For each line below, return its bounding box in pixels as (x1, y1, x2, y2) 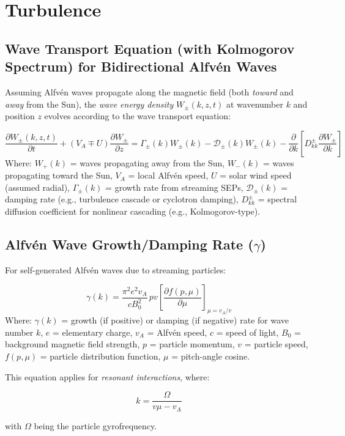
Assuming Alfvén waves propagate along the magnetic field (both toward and (5, 85, 294, 98)
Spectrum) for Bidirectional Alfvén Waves (5, 57, 277, 76)
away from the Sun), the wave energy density (5, 97, 174, 110)
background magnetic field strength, (5, 338, 140, 350)
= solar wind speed (220, 169, 292, 182)
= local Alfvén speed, (128, 169, 209, 182)
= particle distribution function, (40, 349, 161, 362)
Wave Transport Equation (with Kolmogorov (5, 39, 295, 57)
